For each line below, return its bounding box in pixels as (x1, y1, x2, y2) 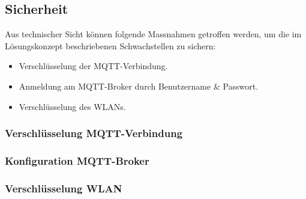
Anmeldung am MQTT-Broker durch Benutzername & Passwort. (19, 79, 259, 92)
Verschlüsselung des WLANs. (19, 100, 126, 112)
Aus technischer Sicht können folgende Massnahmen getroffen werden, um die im (5, 28, 302, 40)
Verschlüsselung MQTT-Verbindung (5, 126, 183, 141)
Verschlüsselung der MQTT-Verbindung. (19, 60, 168, 72)
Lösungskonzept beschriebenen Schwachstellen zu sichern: (5, 39, 216, 52)
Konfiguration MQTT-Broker (5, 153, 149, 168)
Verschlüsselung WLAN (5, 180, 122, 195)
